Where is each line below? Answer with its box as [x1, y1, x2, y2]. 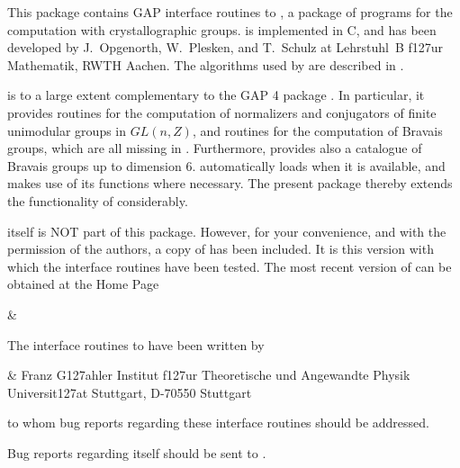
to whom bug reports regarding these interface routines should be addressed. [7, 413, 429, 432]
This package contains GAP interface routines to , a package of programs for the [7, 3, 453, 21]
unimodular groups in [7, 121, 127, 139]
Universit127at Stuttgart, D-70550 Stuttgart [7, 382, 252, 401]
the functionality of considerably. [7, 191, 188, 210]
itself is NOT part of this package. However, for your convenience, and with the [7, 221, 446, 240]
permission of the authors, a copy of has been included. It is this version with [7, 239, 434, 258]
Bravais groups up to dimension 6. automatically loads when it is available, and [7, 156, 446, 175]
